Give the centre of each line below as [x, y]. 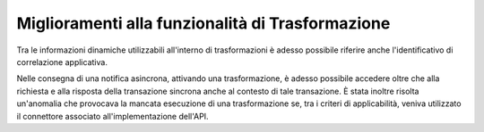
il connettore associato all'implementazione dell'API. [113, 116]
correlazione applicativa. [62, 62]
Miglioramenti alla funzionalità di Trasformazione [203, 23]
